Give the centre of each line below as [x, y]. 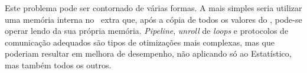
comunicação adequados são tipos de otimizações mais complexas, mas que [140, 42]
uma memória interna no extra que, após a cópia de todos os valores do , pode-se [153, 19]
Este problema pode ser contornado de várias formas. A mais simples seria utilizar [153, 8]
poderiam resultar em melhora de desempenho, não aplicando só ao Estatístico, [148, 53]
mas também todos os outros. [58, 65]
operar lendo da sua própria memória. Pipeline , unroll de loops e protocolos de [147, 31]
